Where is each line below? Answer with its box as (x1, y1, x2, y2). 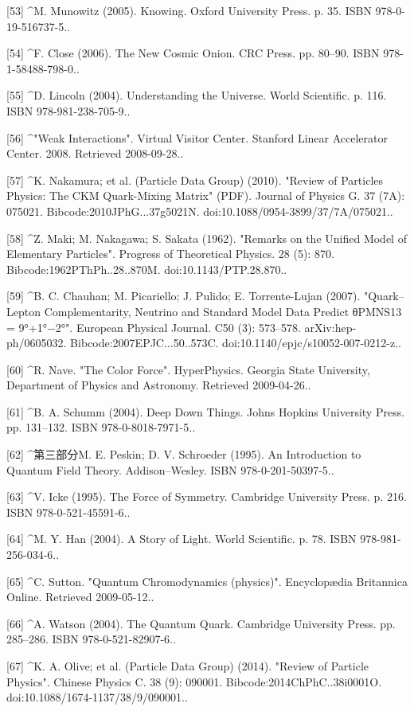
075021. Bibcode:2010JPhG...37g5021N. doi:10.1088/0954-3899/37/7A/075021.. (6, 202, 393, 219)
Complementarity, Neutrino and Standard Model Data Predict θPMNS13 (44, 303, 402, 319)
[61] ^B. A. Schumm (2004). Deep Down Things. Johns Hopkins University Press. (6, 403, 405, 420)
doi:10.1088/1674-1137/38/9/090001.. (6, 689, 188, 705)
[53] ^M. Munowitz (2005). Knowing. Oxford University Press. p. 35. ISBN (6, 2, 372, 18)
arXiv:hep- (304, 318, 357, 335)
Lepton (6, 303, 41, 319)
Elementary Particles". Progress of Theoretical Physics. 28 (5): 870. (6, 245, 334, 262)
